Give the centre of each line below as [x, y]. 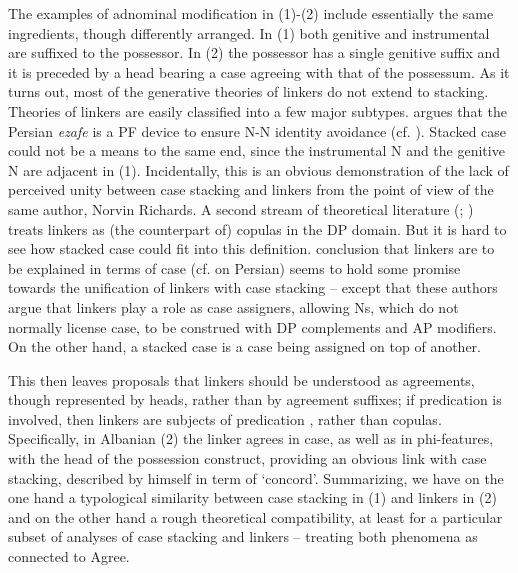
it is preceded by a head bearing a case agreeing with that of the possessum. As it [259, 71]
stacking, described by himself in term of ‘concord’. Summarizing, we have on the [256, 477]
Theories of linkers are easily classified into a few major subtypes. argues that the [257, 110]
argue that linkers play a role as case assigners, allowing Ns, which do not [233, 306]
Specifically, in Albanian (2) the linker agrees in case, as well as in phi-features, [251, 438]
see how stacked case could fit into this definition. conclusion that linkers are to [251, 248]
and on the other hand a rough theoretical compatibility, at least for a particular [255, 516]
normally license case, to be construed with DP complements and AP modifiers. [252, 326]
